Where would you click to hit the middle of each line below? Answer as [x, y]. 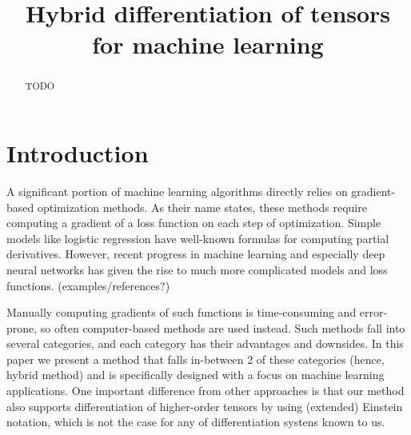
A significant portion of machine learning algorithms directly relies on [177, 191]
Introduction [78, 153]
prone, [22, 327]
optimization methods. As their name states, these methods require [202, 207]
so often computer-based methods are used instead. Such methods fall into [223, 327]
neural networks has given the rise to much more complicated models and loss [197, 269]
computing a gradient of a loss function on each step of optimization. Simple [194, 223]
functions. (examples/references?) [88, 285]
